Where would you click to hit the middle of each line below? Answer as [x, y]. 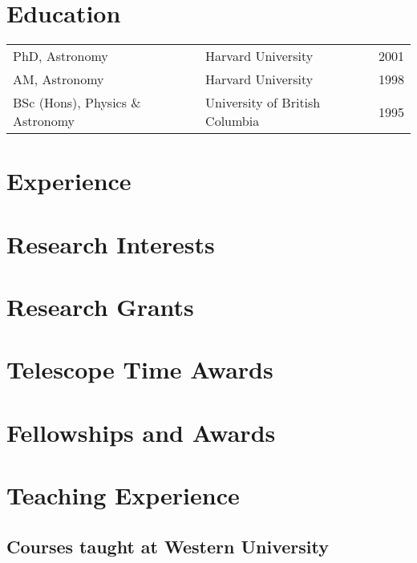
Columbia [233, 121]
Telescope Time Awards [140, 369]
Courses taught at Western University [168, 546]
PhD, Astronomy [61, 56]
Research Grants [100, 307]
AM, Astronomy [59, 79]
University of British [263, 103]
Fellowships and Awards [141, 432]
